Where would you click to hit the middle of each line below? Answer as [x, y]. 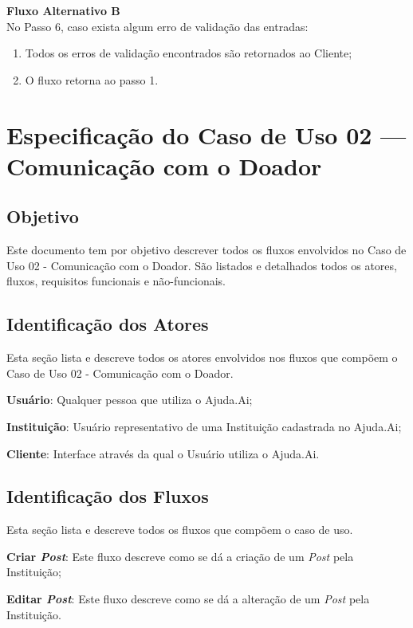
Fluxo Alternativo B [63, 10]
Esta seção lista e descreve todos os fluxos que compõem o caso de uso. [180, 530]
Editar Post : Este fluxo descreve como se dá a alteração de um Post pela [188, 599]
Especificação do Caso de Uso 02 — [206, 134]
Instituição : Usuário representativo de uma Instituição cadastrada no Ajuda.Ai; [204, 426]
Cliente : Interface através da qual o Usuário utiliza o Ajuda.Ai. [163, 453]
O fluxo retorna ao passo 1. [92, 79]
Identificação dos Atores [108, 324]
